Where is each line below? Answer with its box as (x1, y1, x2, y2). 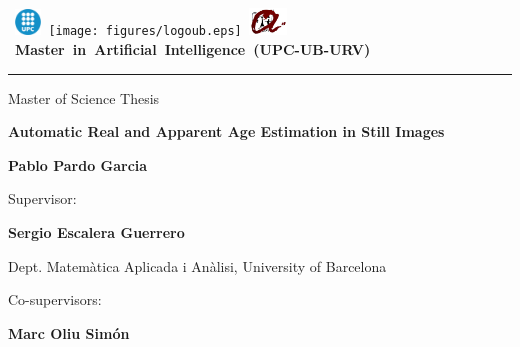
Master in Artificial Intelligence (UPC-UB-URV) (15, 39, 371, 60)
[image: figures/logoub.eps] (48, 24, 242, 39)
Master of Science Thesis (8, 87, 160, 108)
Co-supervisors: (8, 289, 102, 310)
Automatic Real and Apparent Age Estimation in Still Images (8, 121, 445, 142)
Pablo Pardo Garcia (8, 154, 148, 175)
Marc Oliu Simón (8, 322, 130, 343)
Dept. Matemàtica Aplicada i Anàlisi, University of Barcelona (8, 255, 387, 276)
